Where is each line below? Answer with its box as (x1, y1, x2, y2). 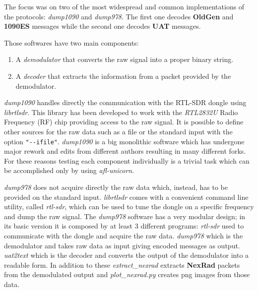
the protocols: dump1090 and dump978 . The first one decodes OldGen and (4, 11, 234, 21)
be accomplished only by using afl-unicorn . (4, 165, 134, 175)
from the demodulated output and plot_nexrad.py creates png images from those (4, 269, 250, 280)
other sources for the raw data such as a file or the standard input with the (4, 126, 233, 136)
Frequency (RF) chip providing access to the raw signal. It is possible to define (4, 116, 244, 127)
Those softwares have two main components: (4, 37, 139, 48)
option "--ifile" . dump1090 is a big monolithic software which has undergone (4, 136, 245, 146)
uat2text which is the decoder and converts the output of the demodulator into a (4, 250, 249, 260)
